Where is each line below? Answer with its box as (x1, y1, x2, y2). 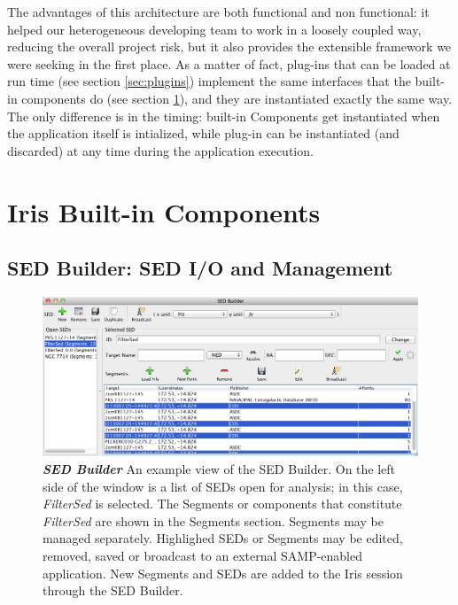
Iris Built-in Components (7, 193, 321, 229)
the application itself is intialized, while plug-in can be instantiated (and (7, 124, 400, 143)
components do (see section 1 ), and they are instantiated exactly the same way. (21, 89, 453, 107)
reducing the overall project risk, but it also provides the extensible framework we (7, 37, 452, 56)
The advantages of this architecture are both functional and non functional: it (7, 3, 430, 20)
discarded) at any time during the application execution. (7, 141, 314, 159)
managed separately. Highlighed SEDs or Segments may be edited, (43, 529, 403, 547)
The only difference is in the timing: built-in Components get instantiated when (7, 106, 440, 125)
